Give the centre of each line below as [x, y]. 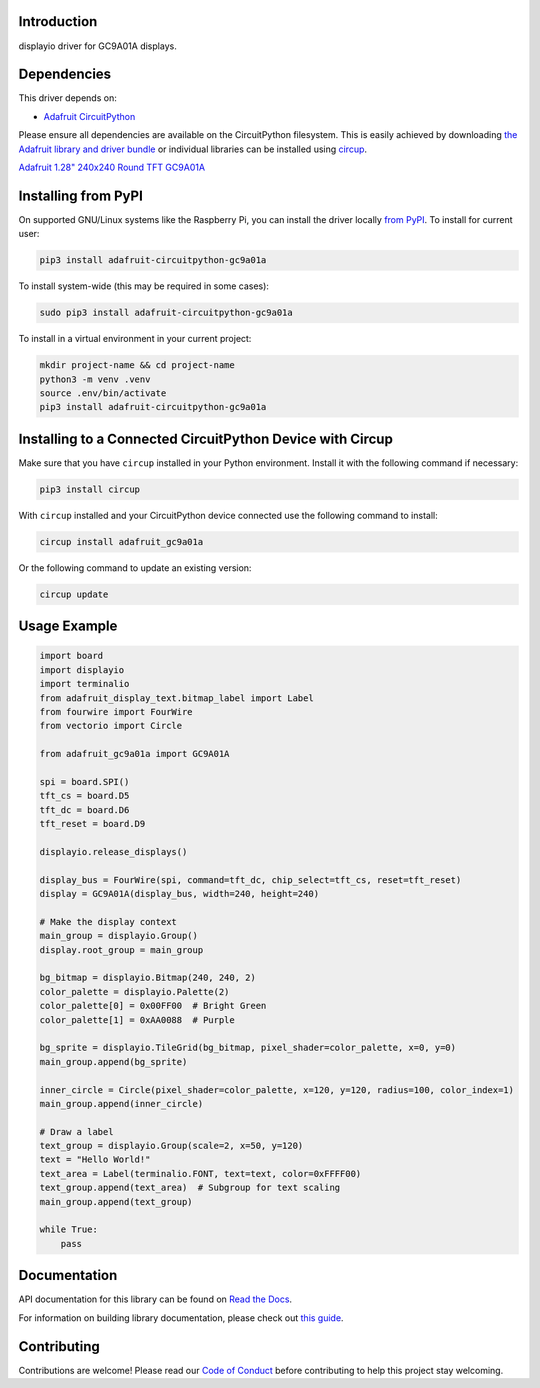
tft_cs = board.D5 [84, 796]
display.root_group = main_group [121, 949]
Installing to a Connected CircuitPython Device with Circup [206, 438]
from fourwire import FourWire [116, 711]
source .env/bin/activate [103, 393]
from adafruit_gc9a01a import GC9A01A [134, 754]
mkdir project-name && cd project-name [137, 365]
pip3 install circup [89, 489]
